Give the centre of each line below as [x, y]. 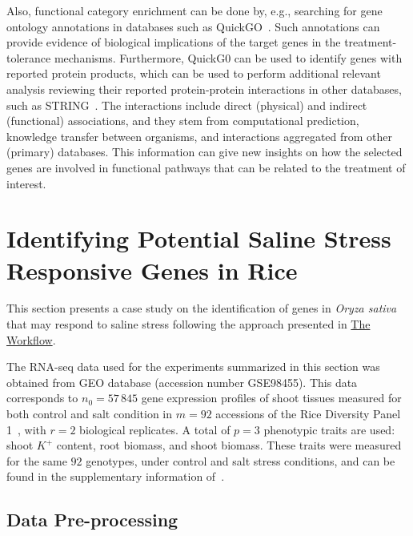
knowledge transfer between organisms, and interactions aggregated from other [200, 136]
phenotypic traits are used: [329, 429]
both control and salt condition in [90, 413]
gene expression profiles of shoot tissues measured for [271, 398]
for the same [37, 460]
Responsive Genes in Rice [152, 270]
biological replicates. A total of [155, 429]
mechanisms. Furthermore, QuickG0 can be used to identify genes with [228, 57]
